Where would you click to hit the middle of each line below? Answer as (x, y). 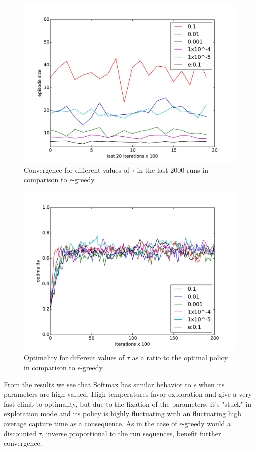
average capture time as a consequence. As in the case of (91, 423)
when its (211, 384)
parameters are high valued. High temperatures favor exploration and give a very (128, 394)
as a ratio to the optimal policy (180, 357)
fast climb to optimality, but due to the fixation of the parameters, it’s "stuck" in (128, 403)
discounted (20, 433)
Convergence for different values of (77, 170)
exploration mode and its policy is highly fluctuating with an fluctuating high (123, 413)
